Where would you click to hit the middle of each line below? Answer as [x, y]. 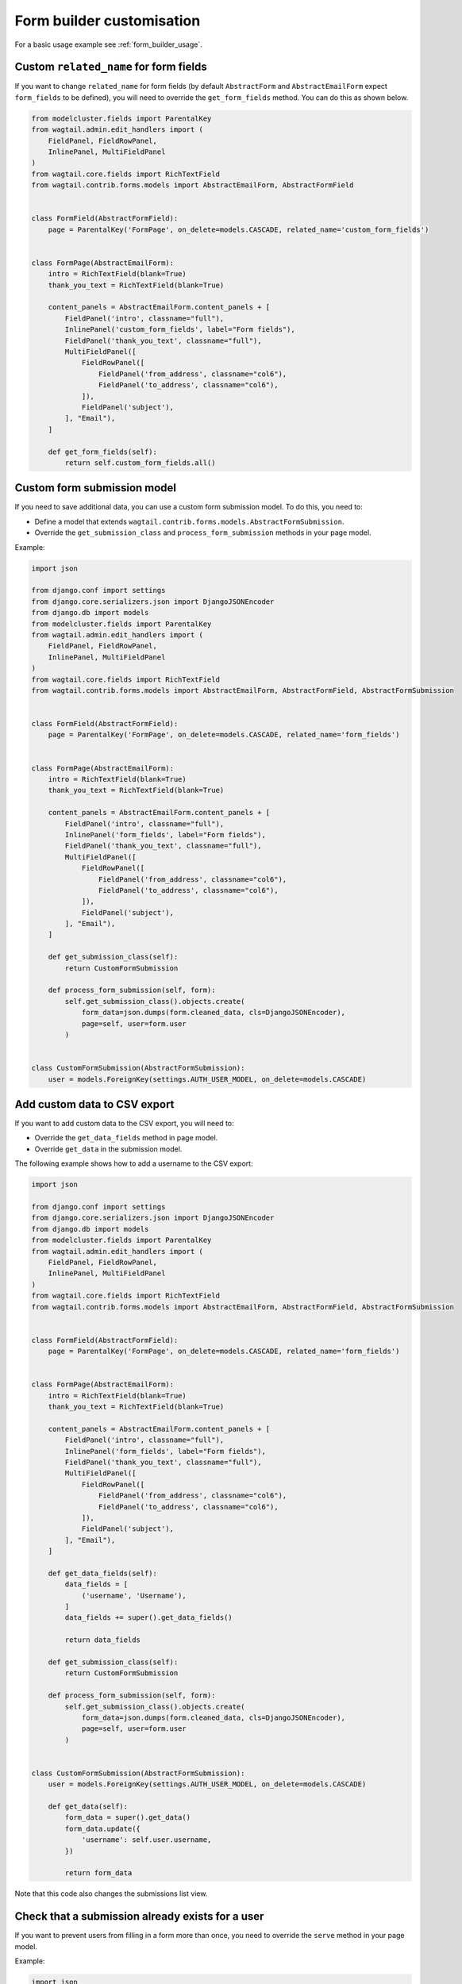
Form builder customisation [108, 21]
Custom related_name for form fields [111, 67]
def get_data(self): [88, 1807]
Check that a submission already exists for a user [139, 1917]
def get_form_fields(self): [103, 452]
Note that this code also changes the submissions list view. [111, 1894]
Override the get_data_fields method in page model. [126, 1138]
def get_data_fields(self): [103, 1573]
